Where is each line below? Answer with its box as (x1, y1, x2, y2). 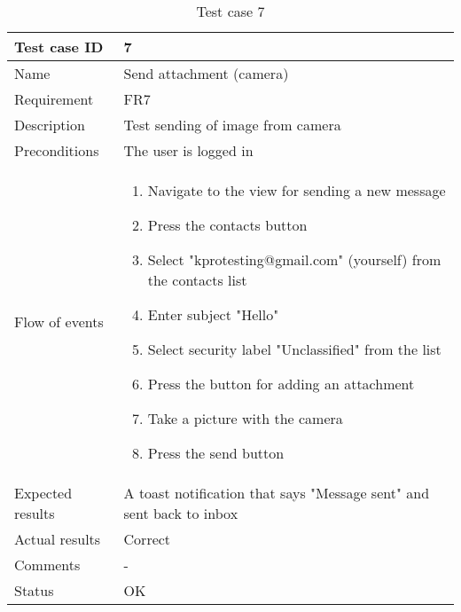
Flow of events (14, 311, 104, 332)
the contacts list (147, 270, 247, 290)
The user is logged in (123, 140, 254, 161)
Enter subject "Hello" (147, 304, 279, 325)
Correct (123, 529, 171, 549)
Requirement (14, 89, 94, 109)
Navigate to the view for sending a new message (147, 180, 446, 200)
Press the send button (147, 443, 285, 463)
